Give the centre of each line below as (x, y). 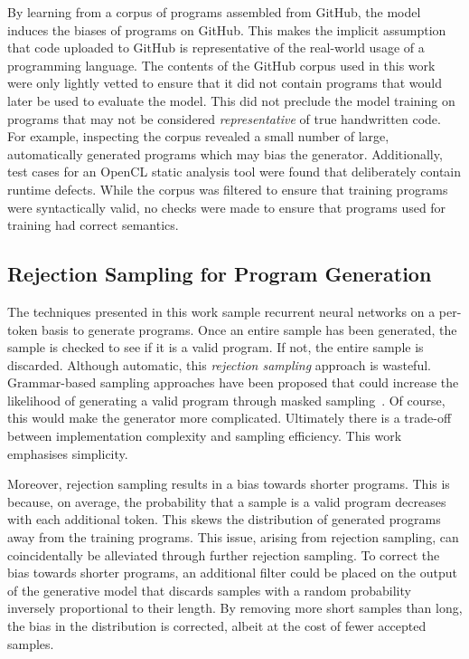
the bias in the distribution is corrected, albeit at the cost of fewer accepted (217, 626)
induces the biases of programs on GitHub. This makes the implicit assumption (227, 29)
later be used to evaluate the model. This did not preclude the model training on (231, 100)
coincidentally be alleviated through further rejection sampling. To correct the (224, 554)
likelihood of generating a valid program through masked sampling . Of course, (226, 400)
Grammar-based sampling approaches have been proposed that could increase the (233, 382)
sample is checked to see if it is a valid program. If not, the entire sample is (216, 347)
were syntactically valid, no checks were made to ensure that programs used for (227, 207)
